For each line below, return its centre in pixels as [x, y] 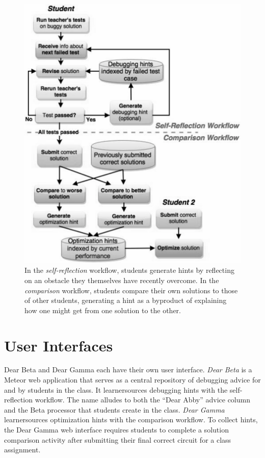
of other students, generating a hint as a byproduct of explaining [126, 300]
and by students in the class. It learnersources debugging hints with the [116, 389]
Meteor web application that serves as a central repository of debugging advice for [132, 380]
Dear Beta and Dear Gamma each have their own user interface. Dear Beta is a [128, 370]
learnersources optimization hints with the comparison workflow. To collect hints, [131, 419]
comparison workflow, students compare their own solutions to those [131, 290]
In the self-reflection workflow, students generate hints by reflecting [129, 270]
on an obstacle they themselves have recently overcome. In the [122, 280]
